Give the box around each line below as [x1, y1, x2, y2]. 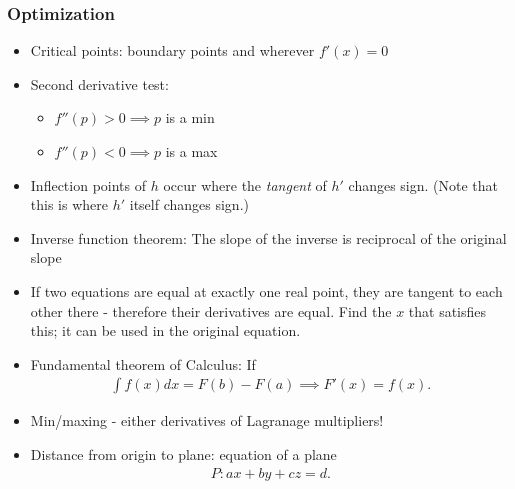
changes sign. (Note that [348, 174, 499, 195]
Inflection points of [30, 174, 147, 195]
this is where [30, 194, 108, 215]
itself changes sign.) [129, 194, 249, 215]
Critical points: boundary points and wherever [30, 40, 315, 61]
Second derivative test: [30, 73, 169, 94]
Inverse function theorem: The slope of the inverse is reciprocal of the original [30, 227, 507, 248]
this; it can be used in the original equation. [30, 320, 301, 341]
